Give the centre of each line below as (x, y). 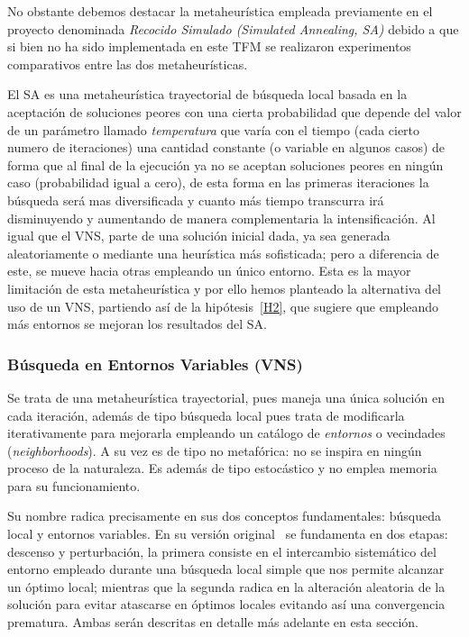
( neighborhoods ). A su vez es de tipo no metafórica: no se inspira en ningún (215, 450)
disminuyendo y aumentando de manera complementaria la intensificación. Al (221, 218)
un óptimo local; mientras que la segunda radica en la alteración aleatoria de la (226, 586)
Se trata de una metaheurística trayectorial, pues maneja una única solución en (226, 397)
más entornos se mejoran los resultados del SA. (137, 324)
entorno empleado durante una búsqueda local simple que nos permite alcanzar (226, 569)
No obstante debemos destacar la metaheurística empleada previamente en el (220, 11)
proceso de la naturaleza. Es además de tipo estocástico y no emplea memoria (222, 468)
